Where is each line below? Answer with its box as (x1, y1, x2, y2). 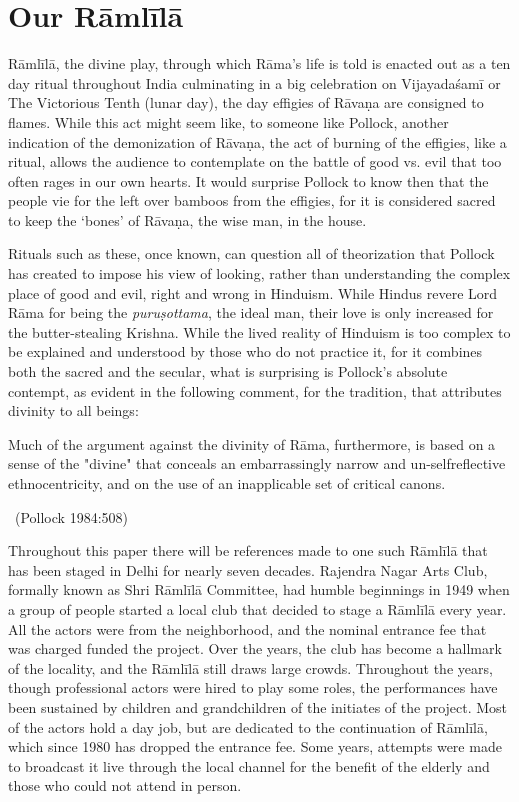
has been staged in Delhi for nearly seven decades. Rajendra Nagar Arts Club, (8, 559, 488, 580)
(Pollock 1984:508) (14, 506, 128, 527)
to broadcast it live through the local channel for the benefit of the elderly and (8, 755, 490, 776)
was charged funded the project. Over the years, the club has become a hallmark (8, 638, 502, 659)
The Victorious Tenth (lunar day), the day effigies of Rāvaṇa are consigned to (8, 92, 484, 113)
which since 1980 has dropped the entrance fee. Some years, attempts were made (8, 736, 502, 757)
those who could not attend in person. (8, 775, 242, 796)
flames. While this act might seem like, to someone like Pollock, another (8, 111, 449, 132)
